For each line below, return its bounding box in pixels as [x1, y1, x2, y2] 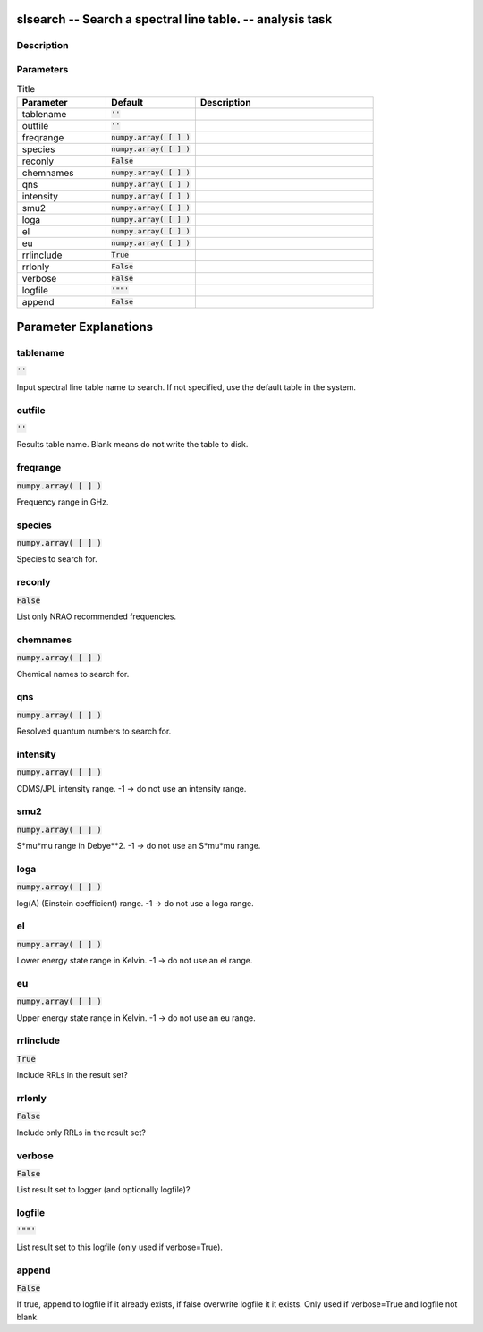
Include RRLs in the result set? [16, 1070, 129, 1081]
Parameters [16, 63, 69, 75]
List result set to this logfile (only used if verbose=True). [16, 1242, 224, 1252]
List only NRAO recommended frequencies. [16, 611, 176, 622]
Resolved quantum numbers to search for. [16, 725, 172, 737]
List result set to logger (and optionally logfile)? [16, 1184, 191, 1195]
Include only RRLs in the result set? [16, 1127, 147, 1138]
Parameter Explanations [16, 319, 154, 335]
